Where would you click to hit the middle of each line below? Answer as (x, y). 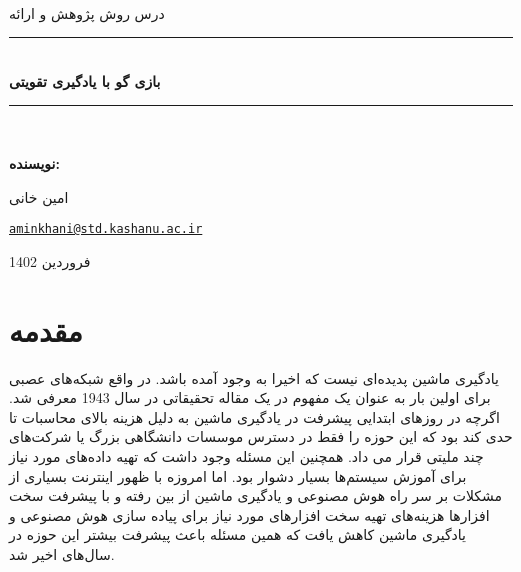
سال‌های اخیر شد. (62, 553)
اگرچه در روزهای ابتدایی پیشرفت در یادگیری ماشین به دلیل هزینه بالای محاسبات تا (254, 416)
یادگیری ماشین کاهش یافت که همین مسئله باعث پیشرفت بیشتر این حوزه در (237, 534)
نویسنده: (34, 162)
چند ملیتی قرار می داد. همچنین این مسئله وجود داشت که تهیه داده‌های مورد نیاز (246, 455)
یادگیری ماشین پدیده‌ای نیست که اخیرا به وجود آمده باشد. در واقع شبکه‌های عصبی (254, 377)
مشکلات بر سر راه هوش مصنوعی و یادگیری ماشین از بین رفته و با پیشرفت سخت (255, 495)
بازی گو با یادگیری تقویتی (85, 80)
